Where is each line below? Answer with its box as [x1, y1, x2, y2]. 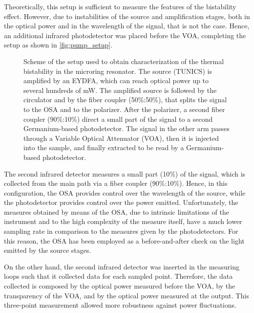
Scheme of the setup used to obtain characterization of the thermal [23, 56, 224, 66]
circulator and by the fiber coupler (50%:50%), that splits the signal [23, 94, 227, 105]
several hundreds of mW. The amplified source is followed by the [23, 85, 217, 95]
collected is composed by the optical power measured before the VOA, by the [4, 281, 235, 291]
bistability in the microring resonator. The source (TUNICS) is [23, 66, 212, 76]
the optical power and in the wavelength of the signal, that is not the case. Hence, [4, 21, 250, 31]
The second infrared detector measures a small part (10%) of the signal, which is [4, 168, 246, 179]
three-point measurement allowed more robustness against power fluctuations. [4, 300, 236, 310]
